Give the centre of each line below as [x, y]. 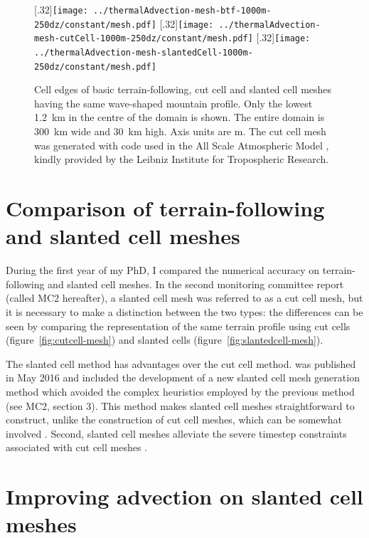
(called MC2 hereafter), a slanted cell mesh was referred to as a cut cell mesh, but [184, 298]
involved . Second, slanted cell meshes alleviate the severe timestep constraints [176, 433]
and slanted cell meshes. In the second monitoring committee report [196, 284]
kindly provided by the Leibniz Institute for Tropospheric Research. [182, 159]
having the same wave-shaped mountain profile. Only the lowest [173, 103]
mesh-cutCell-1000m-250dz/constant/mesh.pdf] [144, 39]
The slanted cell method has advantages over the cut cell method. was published [181, 363]
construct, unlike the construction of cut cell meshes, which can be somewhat [174, 420]
